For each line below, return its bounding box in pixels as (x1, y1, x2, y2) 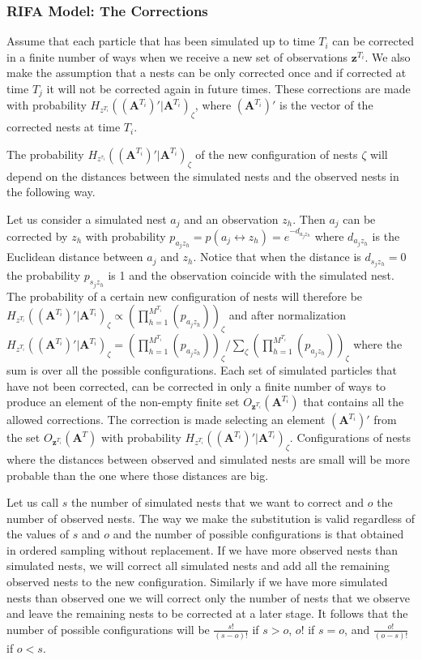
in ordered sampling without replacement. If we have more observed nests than (6, 541, 399, 558)
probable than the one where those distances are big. (6, 466, 269, 483)
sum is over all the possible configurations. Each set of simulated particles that (6, 361, 397, 378)
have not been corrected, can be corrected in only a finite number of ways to (6, 377, 386, 394)
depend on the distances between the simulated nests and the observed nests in (6, 167, 399, 184)
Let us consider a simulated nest (6, 210, 167, 227)
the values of (6, 525, 70, 542)
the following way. (6, 183, 96, 200)
